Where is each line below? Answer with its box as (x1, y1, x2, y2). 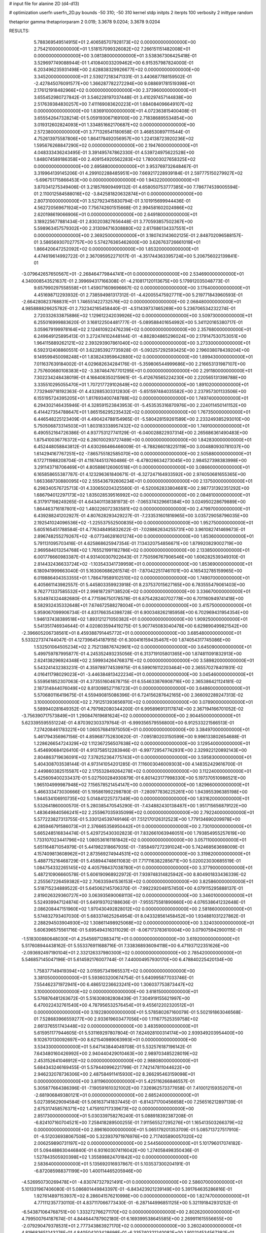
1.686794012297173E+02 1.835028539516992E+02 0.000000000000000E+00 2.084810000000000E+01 (33, 492, 250, 498)
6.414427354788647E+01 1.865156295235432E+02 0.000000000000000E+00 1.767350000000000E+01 (33, 409, 251, 415)
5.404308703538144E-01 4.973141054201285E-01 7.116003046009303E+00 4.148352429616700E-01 (33, 761, 242, 767)
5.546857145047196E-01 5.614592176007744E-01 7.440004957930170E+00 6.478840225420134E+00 (21, 957, 233, 963)
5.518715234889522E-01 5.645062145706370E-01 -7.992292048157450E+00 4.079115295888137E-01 (33, 885, 243, 891)
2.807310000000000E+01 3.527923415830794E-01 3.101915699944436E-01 (33, 198, 191, 204)
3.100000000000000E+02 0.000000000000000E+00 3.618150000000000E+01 (33, 988, 198, 994)
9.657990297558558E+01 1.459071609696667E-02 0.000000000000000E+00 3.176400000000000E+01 (33, 285, 250, 291)
